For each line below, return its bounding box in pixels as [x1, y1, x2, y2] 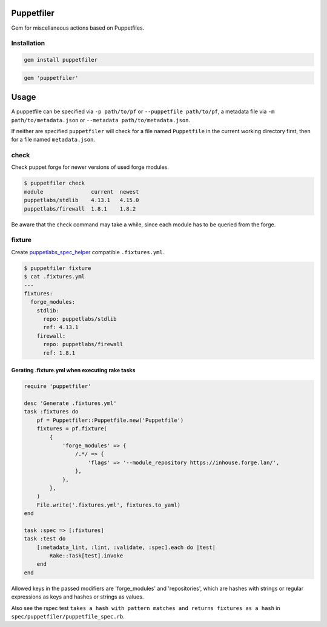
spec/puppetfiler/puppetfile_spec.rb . [11, 612, 125, 620]
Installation [11, 39, 45, 48]
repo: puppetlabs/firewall [43, 341, 124, 348]
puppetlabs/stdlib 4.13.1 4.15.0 [24, 197, 139, 204]
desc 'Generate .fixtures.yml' [24, 399, 117, 407]
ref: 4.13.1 [43, 324, 79, 331]
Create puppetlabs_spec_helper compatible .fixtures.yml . [11, 248, 165, 255]
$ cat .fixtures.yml [24, 273, 85, 280]
